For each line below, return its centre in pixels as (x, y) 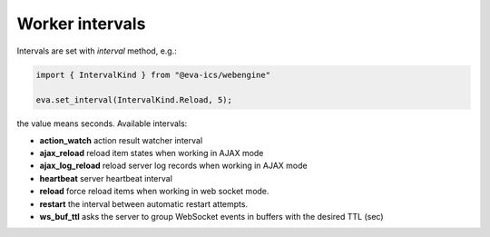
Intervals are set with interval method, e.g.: (97, 51)
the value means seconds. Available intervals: (102, 123)
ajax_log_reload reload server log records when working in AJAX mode (173, 166)
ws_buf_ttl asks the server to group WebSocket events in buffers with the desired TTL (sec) (212, 217)
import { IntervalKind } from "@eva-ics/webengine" (153, 74)
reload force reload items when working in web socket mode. (154, 192)
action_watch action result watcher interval (121, 140)
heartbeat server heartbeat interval (106, 178)
